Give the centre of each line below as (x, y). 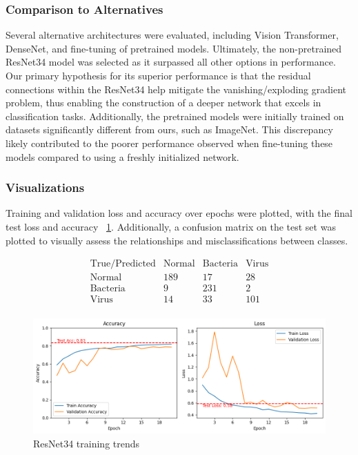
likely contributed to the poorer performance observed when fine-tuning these (169, 143)
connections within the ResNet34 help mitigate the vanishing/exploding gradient (176, 89)
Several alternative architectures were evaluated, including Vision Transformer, (172, 35)
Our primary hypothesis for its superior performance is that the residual (158, 75)
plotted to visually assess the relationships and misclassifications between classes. (177, 240)
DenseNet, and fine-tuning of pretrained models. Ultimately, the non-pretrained (174, 48)
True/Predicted (123, 264)
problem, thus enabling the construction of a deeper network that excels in (163, 103)
